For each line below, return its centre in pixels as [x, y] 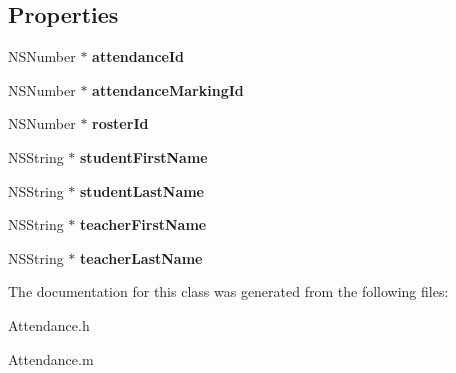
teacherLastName [141, 257]
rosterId [120, 123]
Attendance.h [49, 324]
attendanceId [138, 56]
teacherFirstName [143, 224]
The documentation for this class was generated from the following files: [228, 291]
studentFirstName [144, 156]
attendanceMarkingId [168, 89]
